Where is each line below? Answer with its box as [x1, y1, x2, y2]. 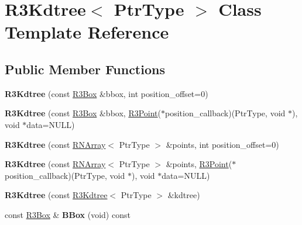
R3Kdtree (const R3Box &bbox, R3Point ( [5, 107, 162, 119]
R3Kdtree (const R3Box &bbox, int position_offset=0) [5, 87, 208, 99]
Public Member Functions [5, 60, 165, 78]
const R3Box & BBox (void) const [5, 208, 131, 220]
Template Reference [5, 20, 169, 44]
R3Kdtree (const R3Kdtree [5, 189, 108, 201]
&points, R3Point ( [166, 158, 232, 170]
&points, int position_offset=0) [166, 138, 279, 150]
